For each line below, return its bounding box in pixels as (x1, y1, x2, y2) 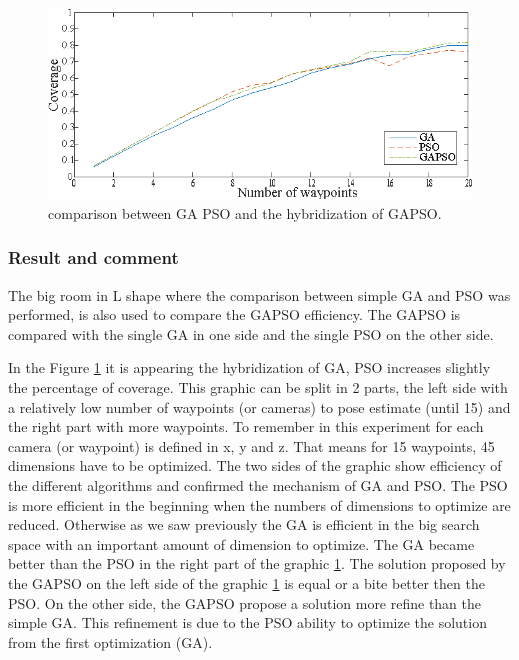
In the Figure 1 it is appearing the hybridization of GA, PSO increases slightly (8, 357, 491, 378)
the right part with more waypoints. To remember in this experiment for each (8, 416, 484, 437)
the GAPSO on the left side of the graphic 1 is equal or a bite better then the (8, 572, 485, 593)
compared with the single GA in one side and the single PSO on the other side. (8, 323, 494, 344)
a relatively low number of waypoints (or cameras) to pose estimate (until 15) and (8, 396, 511, 417)
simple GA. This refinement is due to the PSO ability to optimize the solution (8, 612, 487, 633)
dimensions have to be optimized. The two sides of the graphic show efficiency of (8, 455, 502, 476)
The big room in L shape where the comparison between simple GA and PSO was (8, 284, 511, 305)
